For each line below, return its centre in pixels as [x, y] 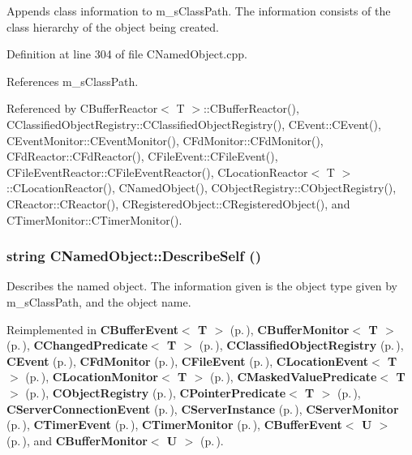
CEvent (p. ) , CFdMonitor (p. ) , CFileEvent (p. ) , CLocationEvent [188, 361]
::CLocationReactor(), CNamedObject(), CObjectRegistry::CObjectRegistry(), [202, 188]
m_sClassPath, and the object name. [99, 301]
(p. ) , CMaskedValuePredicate [293, 377]
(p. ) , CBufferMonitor [290, 329]
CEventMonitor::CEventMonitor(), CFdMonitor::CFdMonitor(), [165, 140]
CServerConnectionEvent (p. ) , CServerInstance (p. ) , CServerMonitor [203, 408]
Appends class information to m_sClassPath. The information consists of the [199, 11]
